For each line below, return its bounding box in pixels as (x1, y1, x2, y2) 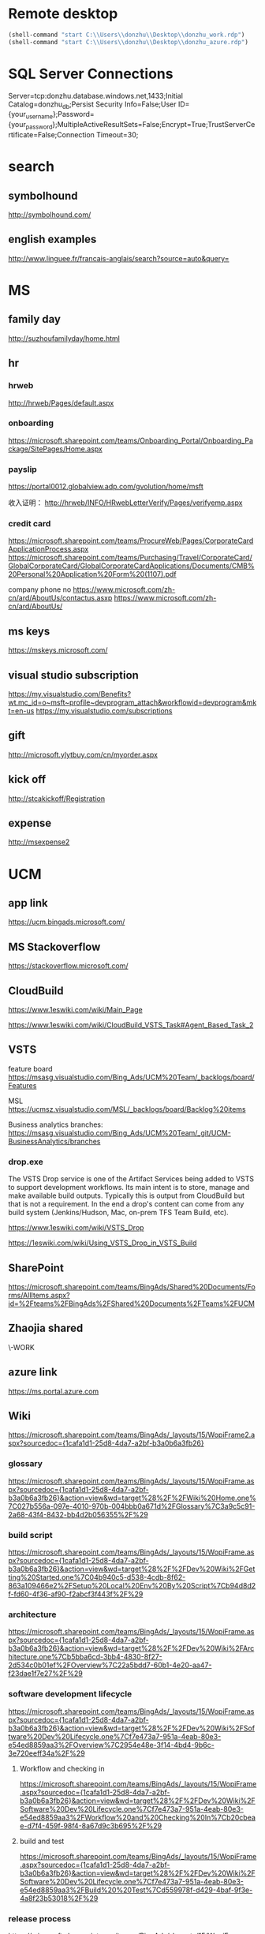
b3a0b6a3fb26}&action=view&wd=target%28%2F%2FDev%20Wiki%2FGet (8, 1564, 256, 1574)
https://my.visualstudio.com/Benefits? (8, 690, 132, 699)
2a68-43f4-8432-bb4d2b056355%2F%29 (8, 1509, 148, 1519)
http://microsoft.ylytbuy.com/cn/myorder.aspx (8, 750, 158, 759)
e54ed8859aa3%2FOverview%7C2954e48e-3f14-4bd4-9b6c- (8, 1740, 215, 1749)
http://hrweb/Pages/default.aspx (8, 398, 114, 407)
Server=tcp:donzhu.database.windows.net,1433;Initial (8, 91, 184, 100)
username (25, 113, 54, 121)
